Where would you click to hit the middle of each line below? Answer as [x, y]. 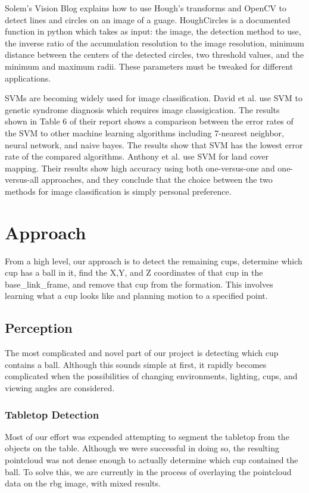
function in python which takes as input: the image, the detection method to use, [153, 31]
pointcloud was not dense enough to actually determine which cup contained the [152, 459]
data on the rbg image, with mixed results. [83, 483]
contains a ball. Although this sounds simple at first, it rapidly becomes [136, 364]
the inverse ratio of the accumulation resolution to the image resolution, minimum [154, 43]
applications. [28, 78]
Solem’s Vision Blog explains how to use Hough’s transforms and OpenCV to [146, 8]
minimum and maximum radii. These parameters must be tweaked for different [149, 66]
